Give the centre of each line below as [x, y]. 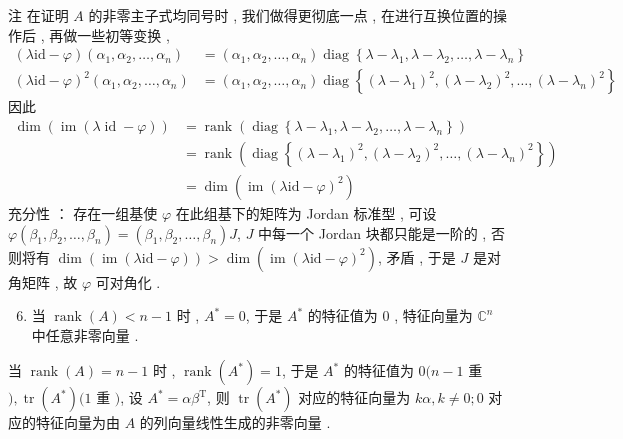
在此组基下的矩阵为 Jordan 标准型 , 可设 [306, 212]
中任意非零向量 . [85, 334]
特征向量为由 [77, 422]
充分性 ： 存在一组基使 [83, 212]
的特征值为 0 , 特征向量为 [390, 315]
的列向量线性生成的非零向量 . [235, 422]
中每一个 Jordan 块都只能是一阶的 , [372, 232]
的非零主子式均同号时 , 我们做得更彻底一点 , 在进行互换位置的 [290, 15]
